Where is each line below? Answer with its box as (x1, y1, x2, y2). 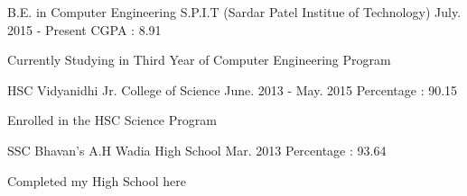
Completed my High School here (7, 171, 186, 190)
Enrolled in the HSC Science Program (7, 111, 217, 129)
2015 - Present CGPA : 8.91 (7, 20, 162, 39)
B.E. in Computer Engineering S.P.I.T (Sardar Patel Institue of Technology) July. (7, 3, 462, 21)
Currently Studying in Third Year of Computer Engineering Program (7, 50, 391, 69)
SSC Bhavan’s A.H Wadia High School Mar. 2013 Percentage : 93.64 (7, 140, 387, 159)
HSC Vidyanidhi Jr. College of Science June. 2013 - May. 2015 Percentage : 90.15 (7, 80, 458, 99)
